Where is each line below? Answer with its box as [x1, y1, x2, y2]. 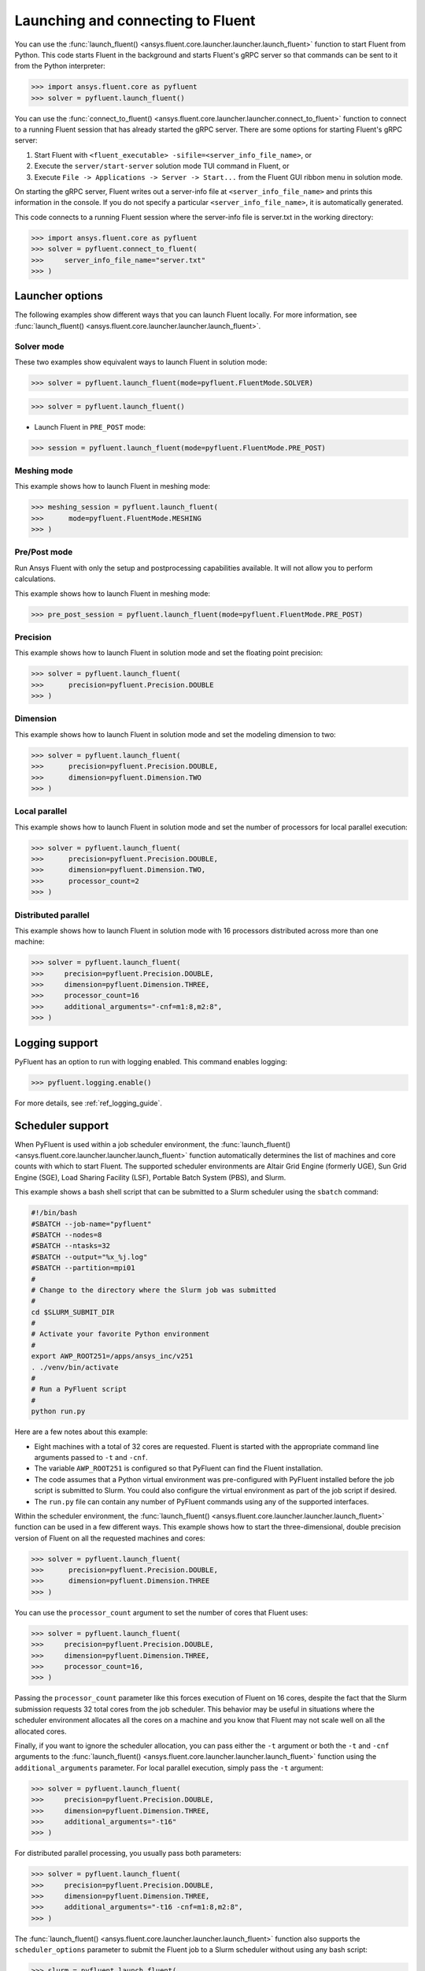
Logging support [14, 1036, 98, 1049]
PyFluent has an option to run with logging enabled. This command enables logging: [14, 1056, 287, 1066]
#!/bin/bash [31, 1209, 78, 1217]
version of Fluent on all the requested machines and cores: [14, 1533, 205, 1543]
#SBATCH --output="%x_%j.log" [31, 1252, 148, 1261]
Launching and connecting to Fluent [14, 12, 256, 29]
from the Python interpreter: [14, 61, 105, 71]
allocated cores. [14, 1727, 67, 1736]
